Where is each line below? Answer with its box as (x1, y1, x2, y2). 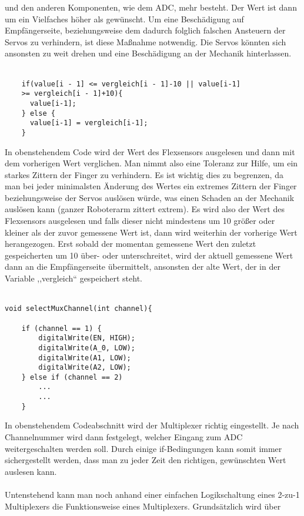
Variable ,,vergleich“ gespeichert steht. (5, 272, 142, 284)
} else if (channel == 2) (21, 373, 123, 381)
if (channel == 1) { (21, 324, 102, 333)
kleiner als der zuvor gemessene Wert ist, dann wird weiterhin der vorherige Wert (5, 226, 298, 238)
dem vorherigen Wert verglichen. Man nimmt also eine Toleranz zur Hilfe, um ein (5, 157, 298, 169)
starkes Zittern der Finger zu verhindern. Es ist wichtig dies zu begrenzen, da (5, 168, 283, 180)
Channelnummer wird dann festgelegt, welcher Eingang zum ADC (5, 431, 243, 443)
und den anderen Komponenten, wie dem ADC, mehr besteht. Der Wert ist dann (5, 1, 297, 13)
